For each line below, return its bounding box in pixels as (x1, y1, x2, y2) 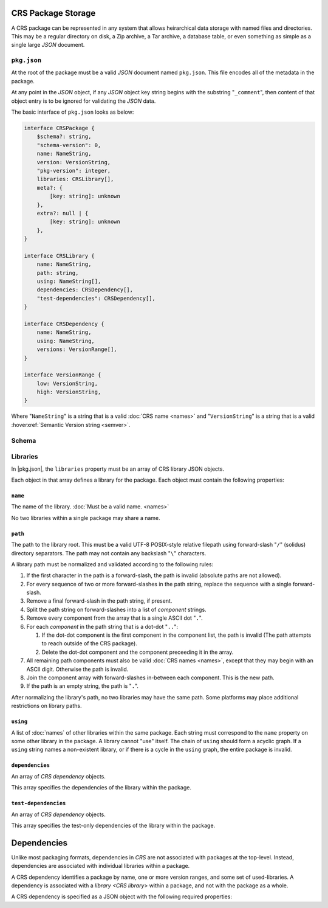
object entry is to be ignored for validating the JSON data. (11, 97, 156, 105)
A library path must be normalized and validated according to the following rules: (11, 560, 214, 568)
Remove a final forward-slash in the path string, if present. (26, 597, 173, 605)
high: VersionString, (36, 389, 101, 395)
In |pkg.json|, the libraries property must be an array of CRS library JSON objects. (11, 465, 225, 473)
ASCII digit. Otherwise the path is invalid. (26, 665, 129, 673)
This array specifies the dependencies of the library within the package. (11, 784, 191, 791)
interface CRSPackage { (24, 125, 95, 131)
